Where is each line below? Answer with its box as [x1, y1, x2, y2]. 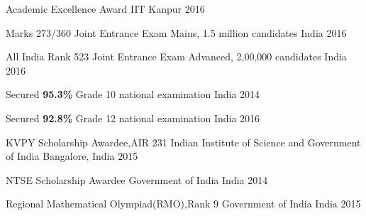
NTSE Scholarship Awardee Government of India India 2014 [6, 172, 268, 187]
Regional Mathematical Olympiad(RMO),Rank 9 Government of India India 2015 [6, 196, 361, 211]
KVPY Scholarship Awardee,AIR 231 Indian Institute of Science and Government [6, 134, 361, 149]
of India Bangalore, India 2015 [6, 148, 138, 163]
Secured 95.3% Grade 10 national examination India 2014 [6, 87, 260, 102]
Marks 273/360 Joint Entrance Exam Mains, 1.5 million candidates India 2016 [6, 25, 347, 40]
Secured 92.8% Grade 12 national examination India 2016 [6, 110, 260, 125]
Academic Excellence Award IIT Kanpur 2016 [6, 1, 205, 16]
